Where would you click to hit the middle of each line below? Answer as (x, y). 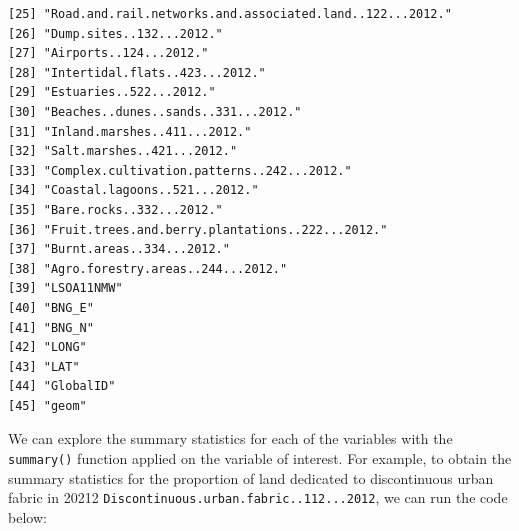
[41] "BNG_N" (51, 327)
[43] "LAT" (44, 366)
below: (27, 516)
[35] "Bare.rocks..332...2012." (115, 209)
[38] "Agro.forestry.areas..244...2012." (148, 268)
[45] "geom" (47, 405)
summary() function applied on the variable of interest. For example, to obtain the (260, 458)
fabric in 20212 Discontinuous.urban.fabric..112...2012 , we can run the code (258, 497)
